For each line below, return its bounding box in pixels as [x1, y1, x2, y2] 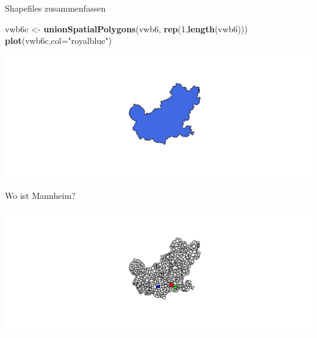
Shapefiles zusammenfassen [5, 2, 106, 14]
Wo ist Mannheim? [5, 189, 76, 201]
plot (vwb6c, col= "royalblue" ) [5, 34, 112, 47]
